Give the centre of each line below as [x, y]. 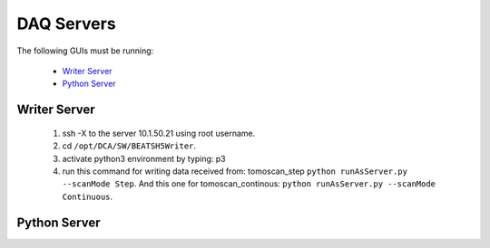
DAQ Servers [67, 24]
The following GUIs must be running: [85, 51]
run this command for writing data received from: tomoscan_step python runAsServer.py [235, 171]
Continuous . [88, 196]
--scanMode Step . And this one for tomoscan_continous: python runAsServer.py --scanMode [249, 184]
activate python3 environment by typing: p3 [144, 158]
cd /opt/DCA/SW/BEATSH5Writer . [129, 146]
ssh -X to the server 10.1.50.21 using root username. [159, 133]
